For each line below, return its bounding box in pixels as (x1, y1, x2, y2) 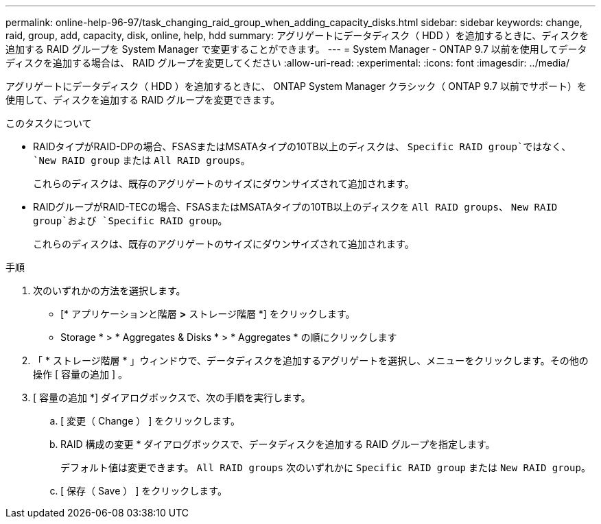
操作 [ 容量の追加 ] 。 (33, 368, 128, 380)
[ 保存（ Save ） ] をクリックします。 (60, 485, 227, 497)
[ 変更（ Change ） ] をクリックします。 (60, 415, 240, 427)
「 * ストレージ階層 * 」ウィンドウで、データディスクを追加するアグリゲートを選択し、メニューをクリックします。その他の (33, 355, 589, 366)
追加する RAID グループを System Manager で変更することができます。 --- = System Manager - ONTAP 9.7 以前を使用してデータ (5, 43, 587, 55)
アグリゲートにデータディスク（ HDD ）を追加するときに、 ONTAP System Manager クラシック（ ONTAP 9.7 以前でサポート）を (5, 80, 587, 92)
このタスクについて (5, 117, 92, 129)
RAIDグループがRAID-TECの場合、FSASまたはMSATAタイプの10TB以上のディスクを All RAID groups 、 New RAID (33, 201, 558, 213)
